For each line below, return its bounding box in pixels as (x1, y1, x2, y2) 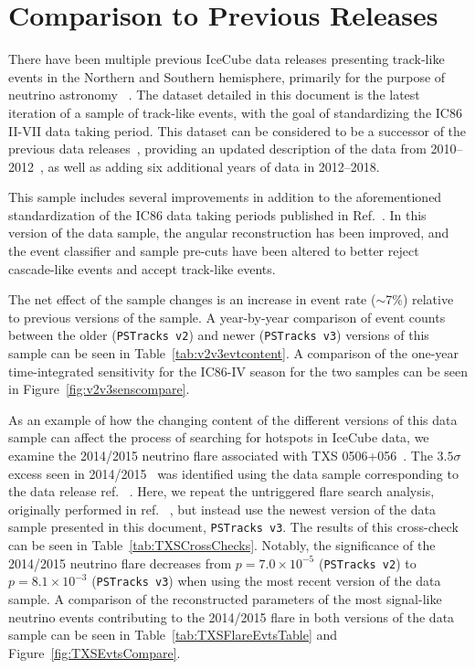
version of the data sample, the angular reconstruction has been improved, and (8, 223, 449, 242)
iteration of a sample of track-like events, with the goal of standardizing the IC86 (8, 102, 462, 122)
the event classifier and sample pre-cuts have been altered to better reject (8, 241, 419, 260)
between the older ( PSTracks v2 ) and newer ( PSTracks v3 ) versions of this (8, 325, 429, 345)
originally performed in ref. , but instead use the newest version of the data (8, 499, 436, 518)
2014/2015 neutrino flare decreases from (8, 553, 232, 572)
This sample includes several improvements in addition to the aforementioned (8, 187, 442, 207)
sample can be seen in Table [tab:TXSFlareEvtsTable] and (8, 625, 338, 644)
